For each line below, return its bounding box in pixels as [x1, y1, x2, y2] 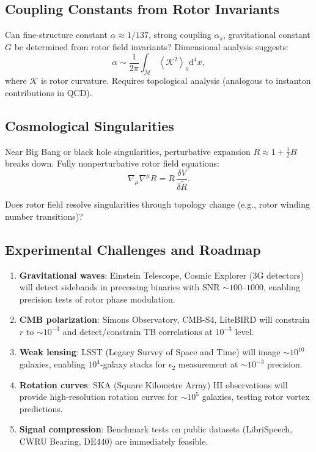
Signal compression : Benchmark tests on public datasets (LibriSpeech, [19, 423, 292, 435]
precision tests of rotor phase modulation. [19, 292, 175, 305]
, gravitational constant [222, 28, 310, 41]
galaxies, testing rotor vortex [202, 390, 310, 403]
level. [235, 325, 254, 337]
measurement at [178, 358, 238, 371]
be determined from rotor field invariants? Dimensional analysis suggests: [14, 40, 288, 53]
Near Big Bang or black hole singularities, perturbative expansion [5, 145, 251, 157]
